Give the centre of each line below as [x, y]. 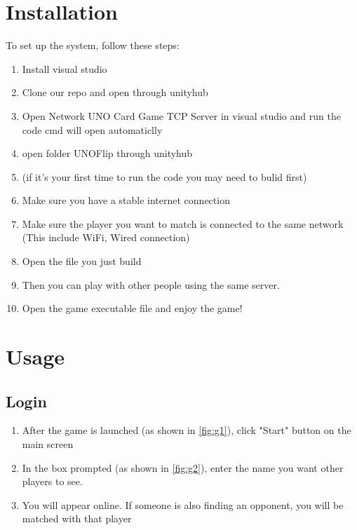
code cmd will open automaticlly [92, 129]
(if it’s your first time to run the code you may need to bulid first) [164, 176]
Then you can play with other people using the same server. [151, 284]
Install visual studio [65, 68]
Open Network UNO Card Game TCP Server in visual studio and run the [181, 115]
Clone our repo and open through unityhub [115, 92]
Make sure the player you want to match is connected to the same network [183, 223]
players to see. [52, 481]
